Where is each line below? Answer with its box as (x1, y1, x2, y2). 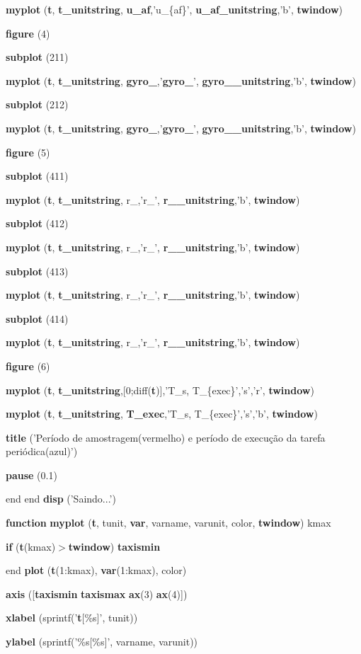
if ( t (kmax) (6, 539, 56, 553)
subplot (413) (6, 263, 69, 278)
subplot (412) (6, 216, 69, 231)
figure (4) (6, 25, 50, 40)
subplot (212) (6, 97, 69, 112)
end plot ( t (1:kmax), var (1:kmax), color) (6, 563, 187, 578)
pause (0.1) (6, 467, 57, 482)
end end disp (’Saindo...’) (6, 491, 116, 506)
